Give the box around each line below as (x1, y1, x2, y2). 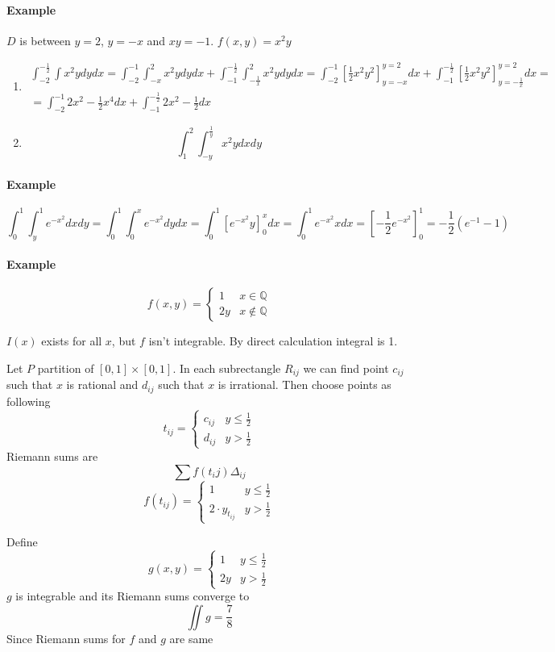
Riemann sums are (6, 447, 98, 464)
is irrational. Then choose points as (217, 376, 391, 393)
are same (169, 629, 213, 646)
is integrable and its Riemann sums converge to (15, 587, 250, 604)
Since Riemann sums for (6, 629, 126, 646)
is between (19, 31, 71, 48)
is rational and (66, 376, 139, 393)
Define (6, 533, 38, 550)
